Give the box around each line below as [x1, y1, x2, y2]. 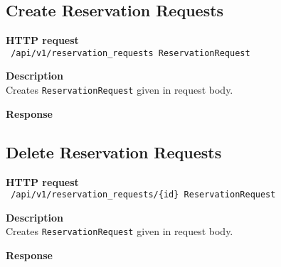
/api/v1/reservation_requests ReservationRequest [11, 48, 250, 58]
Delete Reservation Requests [6, 141, 222, 163]
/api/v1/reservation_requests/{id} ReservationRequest [11, 190, 276, 200]
